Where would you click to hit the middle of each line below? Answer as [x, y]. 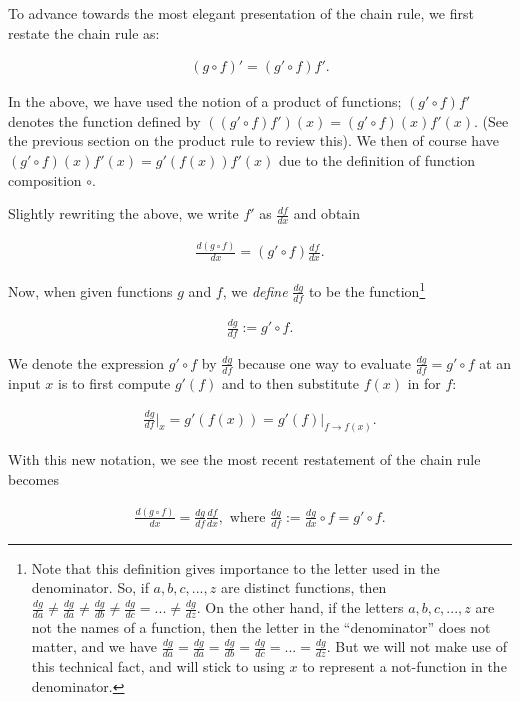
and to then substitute [290, 382]
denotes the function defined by [104, 120]
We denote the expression [86, 362]
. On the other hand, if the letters [300, 607]
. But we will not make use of [416, 646]
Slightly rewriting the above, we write [123, 213]
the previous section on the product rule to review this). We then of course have [253, 140]
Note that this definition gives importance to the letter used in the [235, 567]
